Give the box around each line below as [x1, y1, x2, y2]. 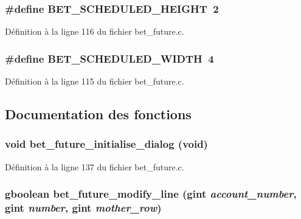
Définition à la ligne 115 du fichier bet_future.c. [5, 75, 184, 88]
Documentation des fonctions [5, 105, 192, 123]
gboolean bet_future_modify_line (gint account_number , [5, 186, 297, 201]
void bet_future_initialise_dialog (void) [5, 136, 208, 151]
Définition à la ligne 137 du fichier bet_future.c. [5, 160, 184, 173]
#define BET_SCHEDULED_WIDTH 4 [5, 50, 214, 66]
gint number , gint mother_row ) [5, 200, 162, 215]
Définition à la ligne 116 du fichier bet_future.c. [5, 25, 184, 38]
